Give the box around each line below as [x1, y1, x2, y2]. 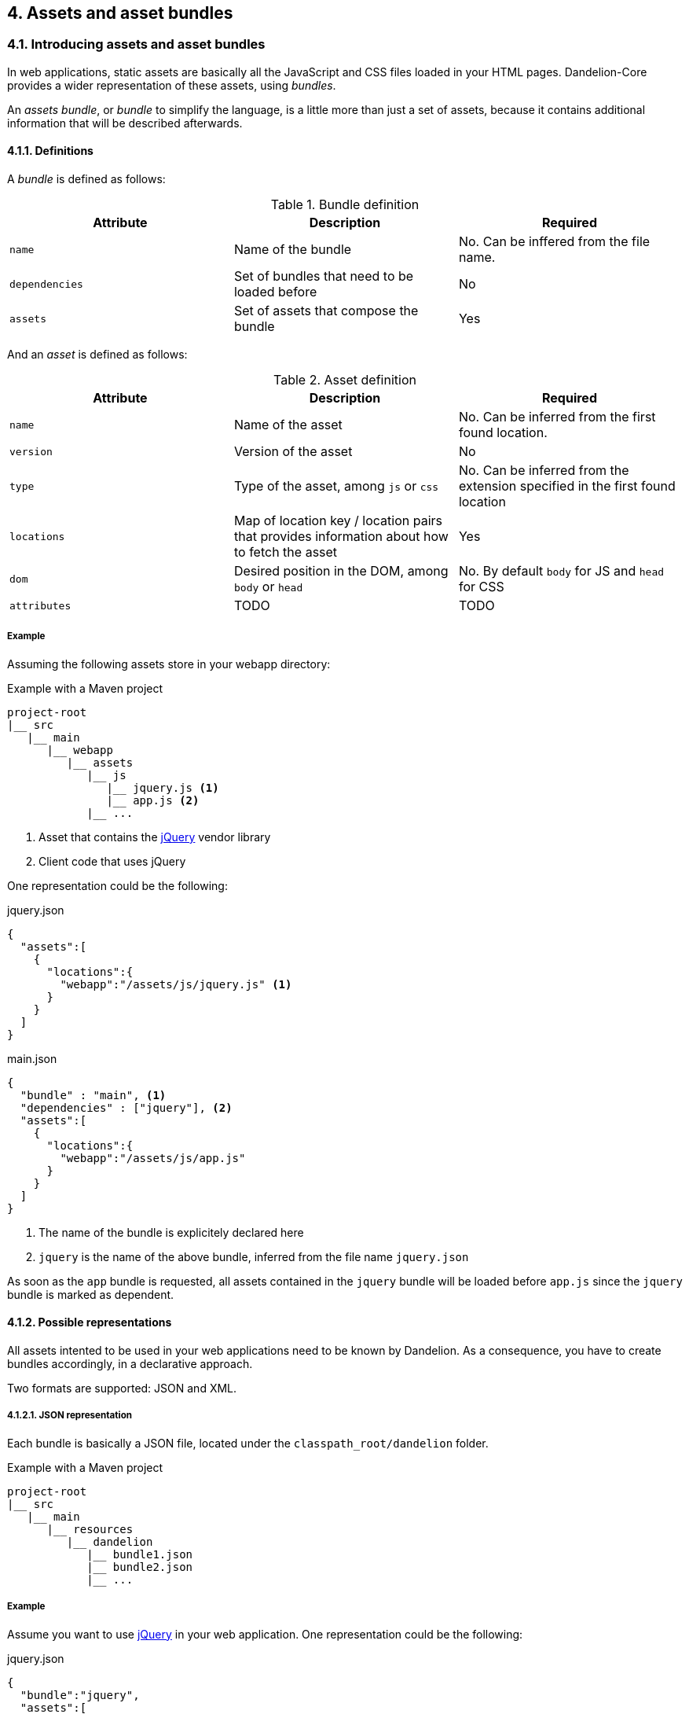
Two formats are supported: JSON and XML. [7, 1381, 237, 1396]
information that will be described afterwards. [7, 116, 243, 130]
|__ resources [46, 1522, 134, 1536]
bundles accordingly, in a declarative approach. [7, 1357, 253, 1371]
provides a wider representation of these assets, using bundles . [7, 78, 336, 92]
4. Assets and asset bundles [7, 3, 233, 23]
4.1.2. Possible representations [7, 1315, 172, 1330]
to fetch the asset [233, 544, 338, 561]
